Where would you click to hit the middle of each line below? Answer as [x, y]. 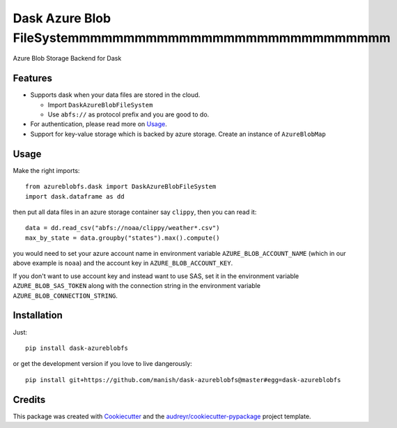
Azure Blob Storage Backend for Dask [67, 59]
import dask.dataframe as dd [75, 196]
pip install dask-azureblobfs [77, 348]
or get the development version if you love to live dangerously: [103, 364]
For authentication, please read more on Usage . [99, 124]
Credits [29, 400]
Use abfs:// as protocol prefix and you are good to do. [129, 114]
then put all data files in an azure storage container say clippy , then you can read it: [135, 212]
